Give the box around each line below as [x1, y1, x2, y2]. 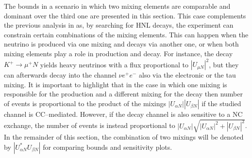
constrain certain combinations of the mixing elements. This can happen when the [4, 29, 249, 39]
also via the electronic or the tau [139, 70, 236, 80]
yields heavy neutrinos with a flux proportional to [40, 59, 189, 69]
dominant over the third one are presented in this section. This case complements [4, 10, 246, 20]
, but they [209, 59, 239, 69]
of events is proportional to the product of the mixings [4, 98, 167, 108]
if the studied [202, 98, 241, 108]
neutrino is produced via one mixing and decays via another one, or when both [4, 39, 239, 49]
